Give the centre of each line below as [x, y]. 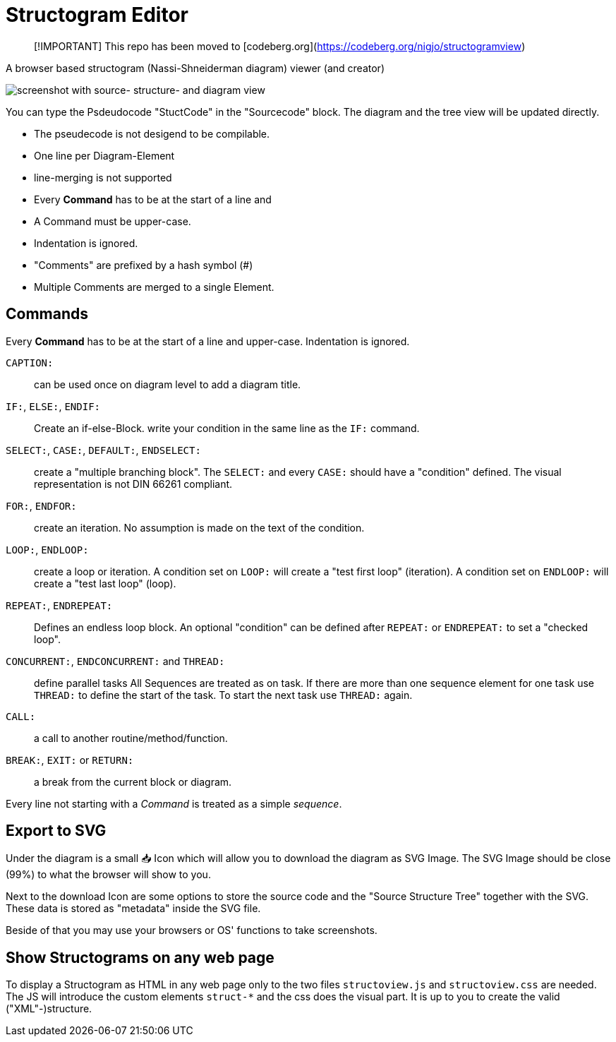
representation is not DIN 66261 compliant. [133, 484]
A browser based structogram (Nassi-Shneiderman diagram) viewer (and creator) [195, 68]
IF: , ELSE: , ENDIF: [53, 406]
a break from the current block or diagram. [133, 781]
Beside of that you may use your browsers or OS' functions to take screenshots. [192, 930]
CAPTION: [30, 363]
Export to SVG [56, 831]
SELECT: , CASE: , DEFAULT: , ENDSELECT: [103, 450]
